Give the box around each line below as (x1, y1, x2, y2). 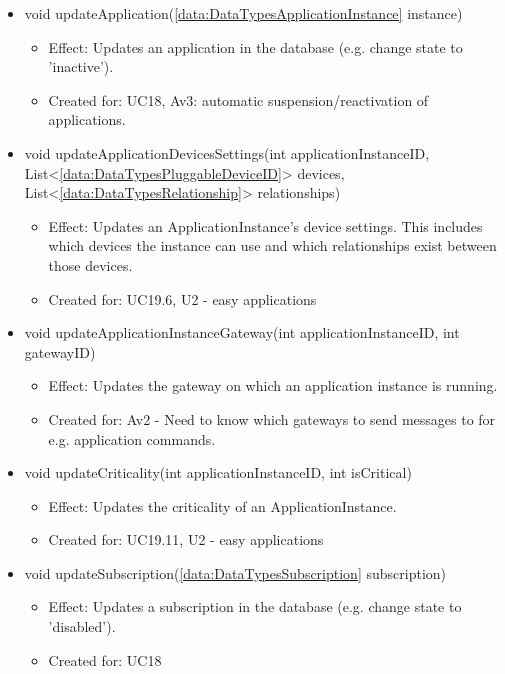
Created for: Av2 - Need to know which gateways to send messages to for (48, 408, 496, 429)
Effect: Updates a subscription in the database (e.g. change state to (48, 596, 462, 617)
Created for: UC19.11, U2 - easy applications (48, 529, 324, 550)
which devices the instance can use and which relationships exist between (48, 235, 497, 256)
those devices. (48, 254, 133, 275)
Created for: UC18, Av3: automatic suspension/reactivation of (48, 89, 429, 110)
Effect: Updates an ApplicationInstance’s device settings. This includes (48, 215, 483, 236)
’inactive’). (48, 56, 114, 77)
